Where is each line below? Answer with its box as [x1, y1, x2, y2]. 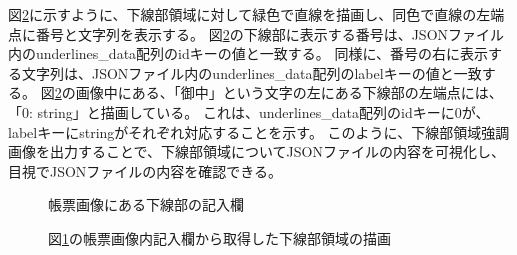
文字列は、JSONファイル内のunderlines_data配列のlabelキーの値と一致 [21, 62, 482, 83]
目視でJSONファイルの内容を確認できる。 [8, 160, 283, 181]
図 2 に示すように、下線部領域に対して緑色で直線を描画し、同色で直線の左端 [8, 4, 505, 24]
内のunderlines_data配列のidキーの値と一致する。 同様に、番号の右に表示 [8, 43, 489, 64]
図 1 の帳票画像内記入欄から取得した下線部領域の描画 [48, 227, 391, 248]
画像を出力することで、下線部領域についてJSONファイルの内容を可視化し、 [8, 141, 505, 162]
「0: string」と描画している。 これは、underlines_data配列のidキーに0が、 [8, 101, 490, 122]
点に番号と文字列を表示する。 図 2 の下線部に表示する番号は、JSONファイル [8, 23, 505, 44]
